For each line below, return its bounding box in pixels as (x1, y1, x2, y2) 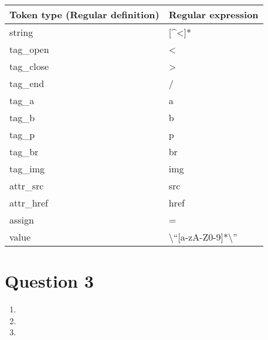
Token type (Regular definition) (9, 8, 160, 21)
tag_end (9, 76, 45, 90)
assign (9, 213, 34, 226)
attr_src (9, 179, 44, 192)
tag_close (9, 59, 49, 73)
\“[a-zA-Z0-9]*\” (168, 230, 238, 244)
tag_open (9, 42, 49, 56)
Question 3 (5, 269, 94, 293)
